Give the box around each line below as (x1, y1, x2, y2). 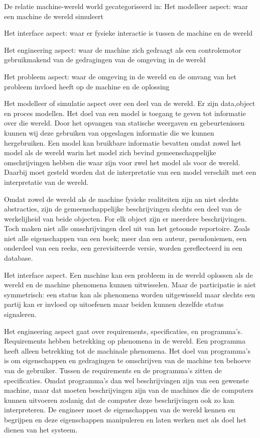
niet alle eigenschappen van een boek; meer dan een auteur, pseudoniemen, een (4, 233, 247, 243)
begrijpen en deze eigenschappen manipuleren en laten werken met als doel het (4, 414, 246, 424)
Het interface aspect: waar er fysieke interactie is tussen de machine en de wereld (4, 28, 253, 38)
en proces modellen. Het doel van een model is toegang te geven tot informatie (4, 107, 246, 118)
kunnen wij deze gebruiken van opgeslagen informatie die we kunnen (4, 127, 214, 138)
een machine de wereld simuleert (4, 11, 104, 21)
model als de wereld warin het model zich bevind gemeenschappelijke (4, 147, 216, 158)
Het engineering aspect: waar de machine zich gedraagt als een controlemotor (4, 44, 241, 55)
